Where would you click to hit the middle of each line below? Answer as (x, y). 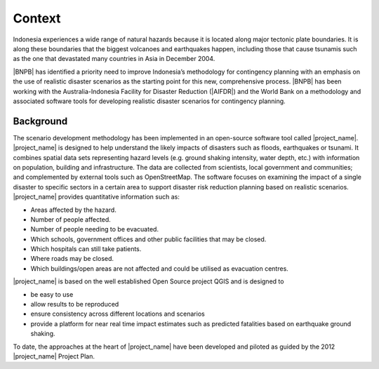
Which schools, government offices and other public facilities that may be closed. (148, 239)
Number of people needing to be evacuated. (95, 229)
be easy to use (52, 294)
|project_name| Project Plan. (54, 356)
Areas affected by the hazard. (74, 210)
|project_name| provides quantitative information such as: (97, 197)
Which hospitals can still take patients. (86, 249)
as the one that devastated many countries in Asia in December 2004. (114, 59)
